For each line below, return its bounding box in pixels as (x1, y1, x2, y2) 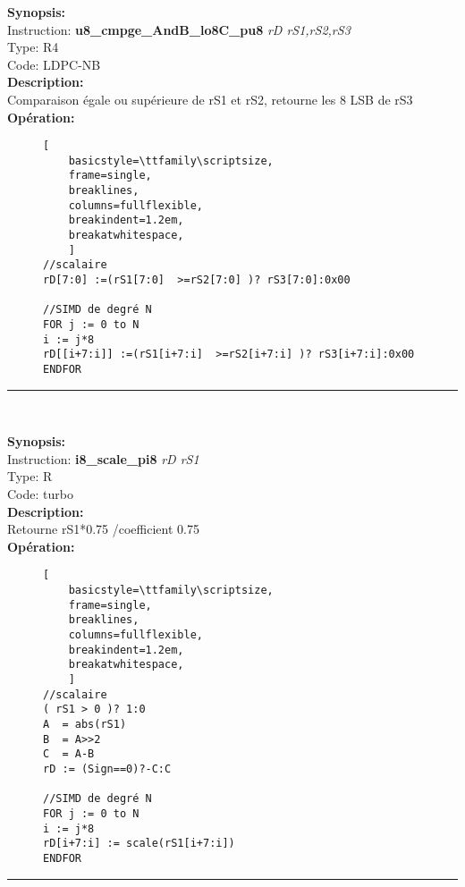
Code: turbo (7, 485, 73, 503)
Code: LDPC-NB (7, 55, 101, 73)
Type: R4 (7, 38, 59, 56)
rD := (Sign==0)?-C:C (43, 762, 172, 775)
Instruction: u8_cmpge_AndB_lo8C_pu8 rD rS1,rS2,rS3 (7, 20, 351, 38)
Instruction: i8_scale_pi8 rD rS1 (7, 449, 199, 468)
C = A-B (43, 748, 95, 761)
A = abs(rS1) (43, 717, 127, 731)
